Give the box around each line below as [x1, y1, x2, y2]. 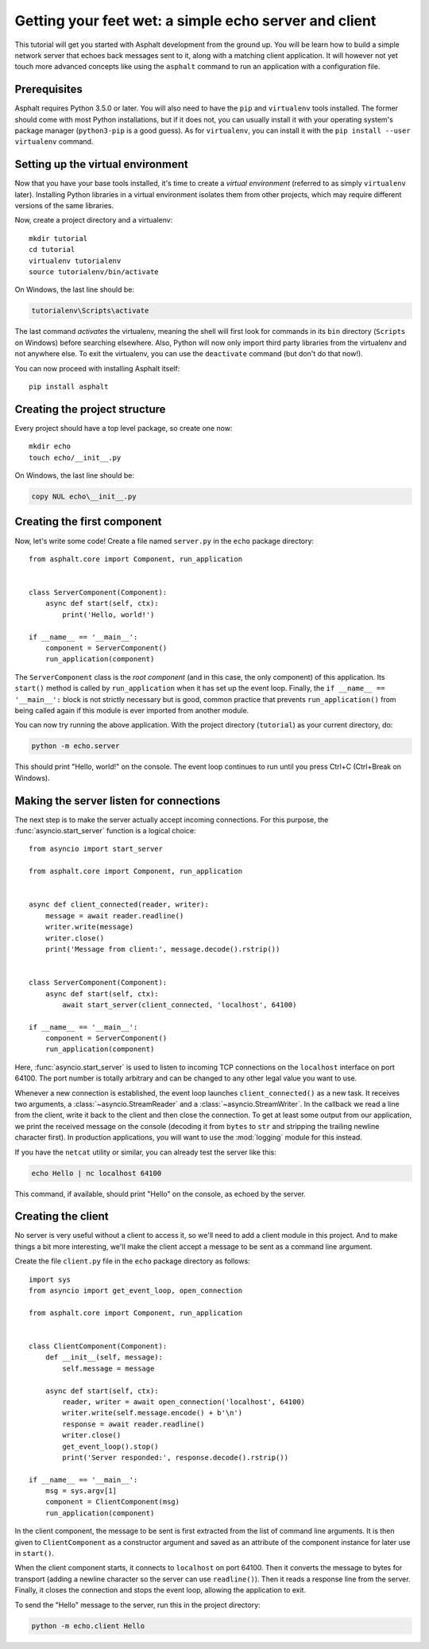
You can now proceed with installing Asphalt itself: [14, 363, 180, 373]
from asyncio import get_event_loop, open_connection [29, 1286, 242, 1295]
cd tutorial [29, 245, 75, 254]
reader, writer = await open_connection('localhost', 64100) [62, 1397, 306, 1406]
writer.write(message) [44, 922, 134, 932]
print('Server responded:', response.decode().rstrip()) [62, 1453, 289, 1462]
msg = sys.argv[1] [44, 1487, 118, 1496]
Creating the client [14, 1209, 109, 1224]
